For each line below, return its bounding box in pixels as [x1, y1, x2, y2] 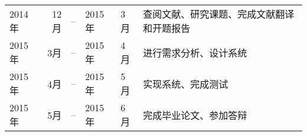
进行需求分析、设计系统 [143, 45, 247, 59]
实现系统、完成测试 [143, 77, 228, 91]
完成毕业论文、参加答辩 [143, 108, 247, 122]
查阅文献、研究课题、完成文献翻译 [143, 7, 295, 21]
